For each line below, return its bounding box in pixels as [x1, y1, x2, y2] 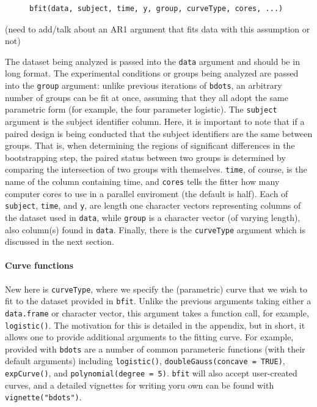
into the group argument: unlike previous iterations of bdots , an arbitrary [5, 79, 282, 92]
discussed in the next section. [5, 235, 114, 248]
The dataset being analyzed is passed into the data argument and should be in [5, 54, 300, 67]
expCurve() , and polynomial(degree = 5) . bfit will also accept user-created [5, 367, 297, 379]
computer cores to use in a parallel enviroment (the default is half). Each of [5, 187, 288, 200]
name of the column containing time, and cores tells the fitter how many [5, 174, 280, 187]
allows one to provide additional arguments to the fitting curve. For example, [5, 330, 294, 343]
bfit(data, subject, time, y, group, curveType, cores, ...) [29, 4, 283, 13]
